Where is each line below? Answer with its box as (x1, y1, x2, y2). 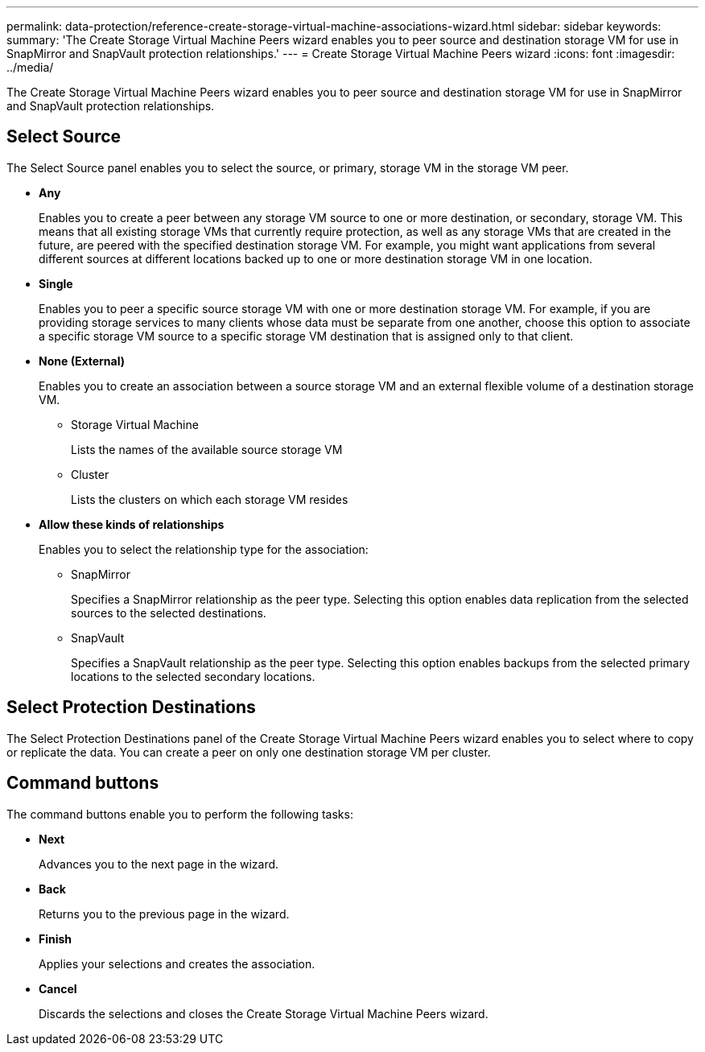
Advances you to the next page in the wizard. (39, 856, 279, 871)
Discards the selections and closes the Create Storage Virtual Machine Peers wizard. (39, 1006, 489, 1021)
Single (39, 276, 73, 291)
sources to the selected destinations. (71, 605, 266, 620)
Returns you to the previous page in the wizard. (39, 906, 290, 921)
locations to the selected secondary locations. (71, 669, 315, 683)
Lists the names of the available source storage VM (71, 442, 343, 456)
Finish (39, 931, 72, 946)
